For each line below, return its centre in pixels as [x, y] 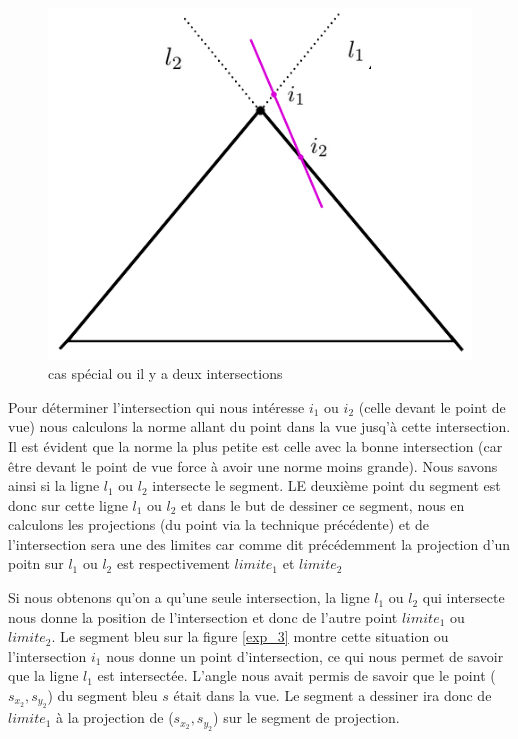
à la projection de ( [115, 717]
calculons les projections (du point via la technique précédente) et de [219, 524]
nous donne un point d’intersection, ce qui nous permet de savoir [305, 655]
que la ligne [43, 675]
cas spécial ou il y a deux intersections [165, 373]
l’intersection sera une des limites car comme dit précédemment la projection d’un [259, 543]
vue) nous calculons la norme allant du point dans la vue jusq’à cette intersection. [259, 426]
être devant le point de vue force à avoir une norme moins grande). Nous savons [253, 465]
